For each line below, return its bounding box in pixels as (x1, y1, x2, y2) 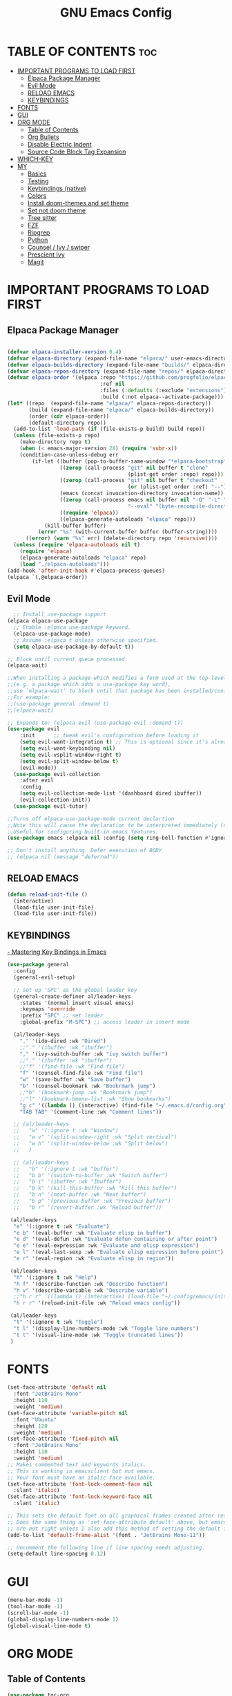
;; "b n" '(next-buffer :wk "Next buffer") (13, 1191, 147, 1198)
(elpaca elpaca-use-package (7, 618, 88, 625)
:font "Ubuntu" (13, 1416, 57, 1423)
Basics (27, 169, 47, 178)
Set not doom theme (27, 206, 86, 214)
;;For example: (7, 694, 51, 701)
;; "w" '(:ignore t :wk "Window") (13, 1127, 119, 1134)
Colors (27, 192, 47, 200)
